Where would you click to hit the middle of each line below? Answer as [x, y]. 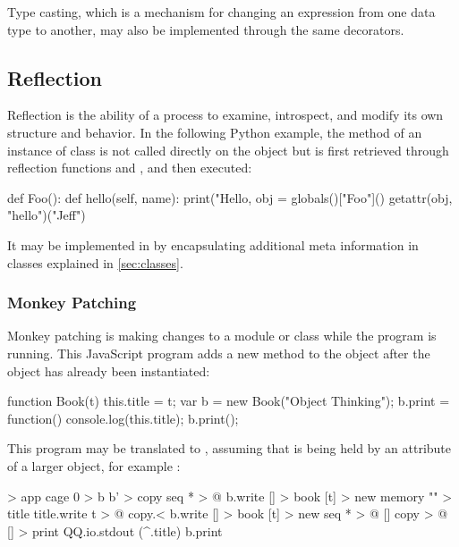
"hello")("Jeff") [47, 215]
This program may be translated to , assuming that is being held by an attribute [229, 448]
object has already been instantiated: [109, 370]
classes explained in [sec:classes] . [95, 262]
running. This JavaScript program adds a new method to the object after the [219, 353]
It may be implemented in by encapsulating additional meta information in [213, 244]
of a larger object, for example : [94, 465]
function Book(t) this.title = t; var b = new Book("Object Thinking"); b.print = [229, 401]
